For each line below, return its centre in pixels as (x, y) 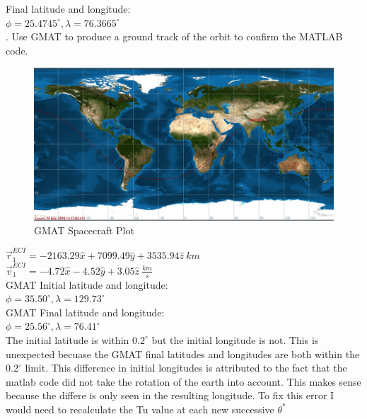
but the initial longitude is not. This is (235, 339)
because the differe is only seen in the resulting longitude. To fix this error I (170, 395)
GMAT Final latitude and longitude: (85, 312)
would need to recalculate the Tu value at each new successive (140, 409)
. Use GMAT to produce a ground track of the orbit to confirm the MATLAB (174, 36)
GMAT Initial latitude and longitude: (87, 284)
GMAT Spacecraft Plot (84, 230)
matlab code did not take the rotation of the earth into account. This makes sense (183, 381)
